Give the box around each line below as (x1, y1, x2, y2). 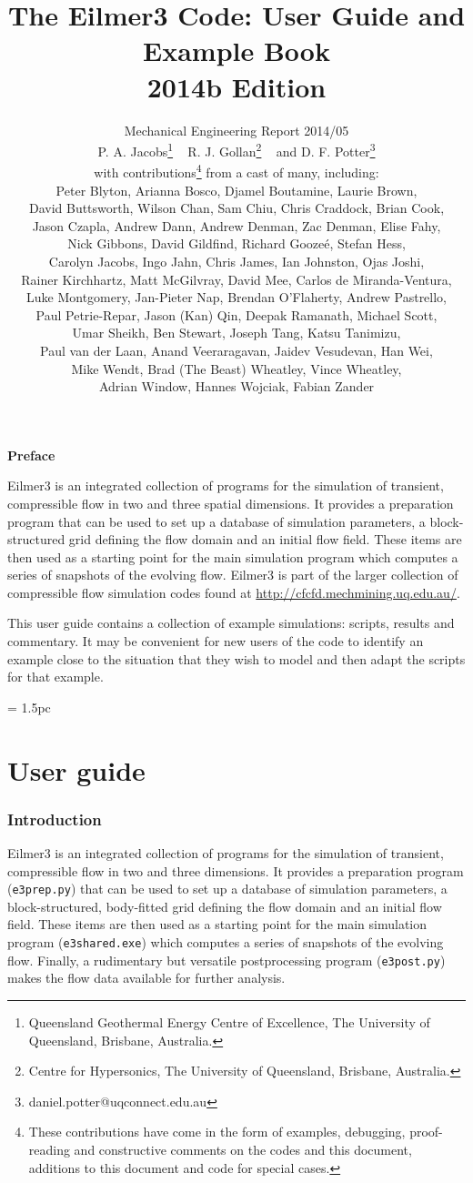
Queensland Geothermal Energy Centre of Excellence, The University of (28, 1012, 430, 1031)
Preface (7, 445, 55, 464)
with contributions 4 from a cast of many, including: (94, 160, 379, 181)
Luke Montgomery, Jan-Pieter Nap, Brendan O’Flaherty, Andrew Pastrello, (25, 288, 448, 307)
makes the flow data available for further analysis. (7, 968, 286, 987)
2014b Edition (146, 67, 327, 105)
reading (28, 1139, 70, 1158)
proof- (409, 1122, 443, 1141)
